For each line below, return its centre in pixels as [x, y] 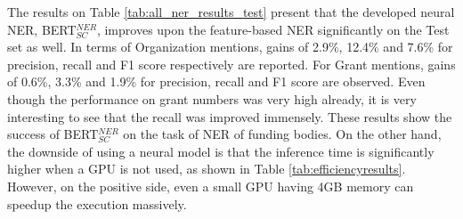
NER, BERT [42, 29]
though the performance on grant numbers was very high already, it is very [212, 98]
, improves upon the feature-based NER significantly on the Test [273, 29]
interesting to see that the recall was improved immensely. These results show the [230, 116]
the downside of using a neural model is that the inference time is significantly [221, 151]
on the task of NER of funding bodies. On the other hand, [282, 134]
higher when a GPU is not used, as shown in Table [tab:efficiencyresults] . [207, 169]
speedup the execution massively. [97, 203]
